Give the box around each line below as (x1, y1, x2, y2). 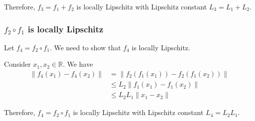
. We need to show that (49, 42, 121, 52)
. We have (63, 59, 93, 69)
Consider (4, 59, 31, 69)
